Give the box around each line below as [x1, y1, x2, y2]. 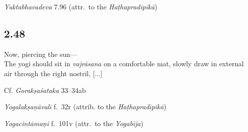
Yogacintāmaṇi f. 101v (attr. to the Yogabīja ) [4, 118, 144, 128]
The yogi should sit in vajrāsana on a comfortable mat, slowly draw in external [4, 58, 244, 69]
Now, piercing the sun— [4, 48, 77, 59]
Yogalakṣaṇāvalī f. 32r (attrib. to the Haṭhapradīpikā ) [4, 101, 167, 112]
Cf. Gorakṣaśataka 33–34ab [4, 85, 86, 95]
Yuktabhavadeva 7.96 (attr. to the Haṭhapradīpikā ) [4, 1, 157, 11]
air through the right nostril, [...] [4, 68, 103, 78]
